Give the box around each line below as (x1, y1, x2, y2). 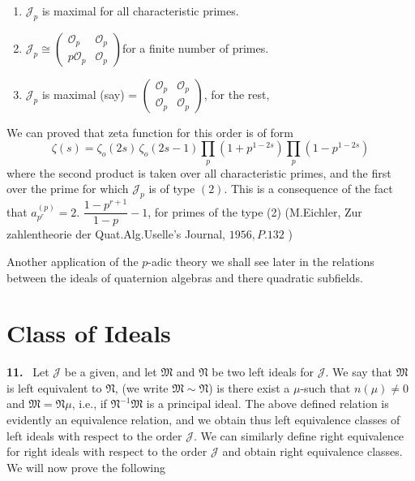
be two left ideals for (212, 363, 314, 380)
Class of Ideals (6, 316, 171, 350)
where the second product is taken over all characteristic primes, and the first (6, 164, 391, 181)
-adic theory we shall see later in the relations (148, 252, 374, 269)
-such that (300, 379, 351, 396)
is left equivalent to (6, 379, 102, 396)
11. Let (6, 363, 49, 380)
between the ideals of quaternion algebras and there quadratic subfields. (6, 268, 363, 286)
